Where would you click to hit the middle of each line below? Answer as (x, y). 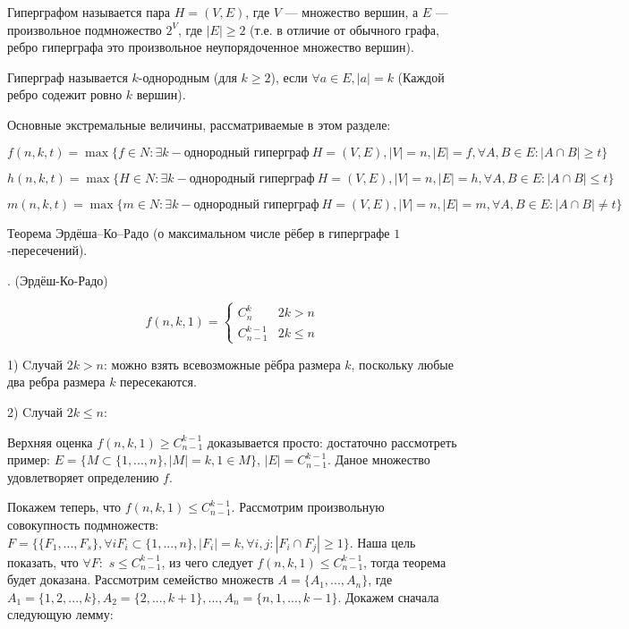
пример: (29, 459)
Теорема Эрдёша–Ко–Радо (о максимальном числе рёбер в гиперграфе (199, 232)
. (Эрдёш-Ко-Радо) (58, 280)
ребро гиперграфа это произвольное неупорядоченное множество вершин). (211, 47)
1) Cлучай (35, 364)
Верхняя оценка (50, 442)
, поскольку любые (402, 364)
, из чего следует (207, 561)
